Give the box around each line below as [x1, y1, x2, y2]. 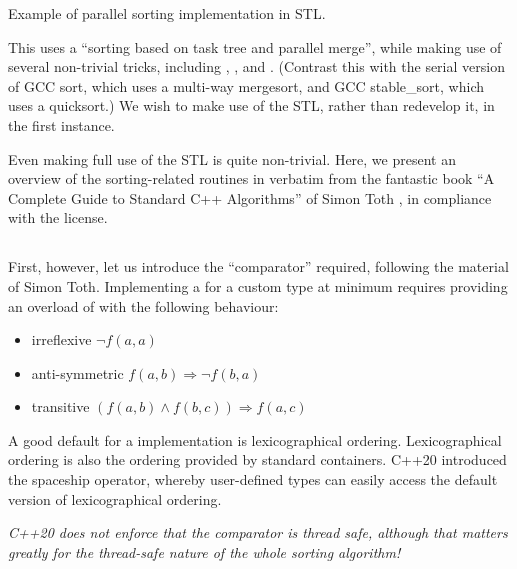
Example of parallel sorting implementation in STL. [8, 3, 326, 23]
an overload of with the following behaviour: [8, 295, 279, 316]
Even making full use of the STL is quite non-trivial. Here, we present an [8, 148, 456, 169]
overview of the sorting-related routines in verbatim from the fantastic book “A [8, 168, 495, 189]
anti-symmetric [31, 362, 124, 383]
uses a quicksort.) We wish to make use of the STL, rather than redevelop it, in [8, 95, 495, 116]
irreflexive [31, 329, 92, 350]
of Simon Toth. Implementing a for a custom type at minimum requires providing [8, 275, 508, 296]
